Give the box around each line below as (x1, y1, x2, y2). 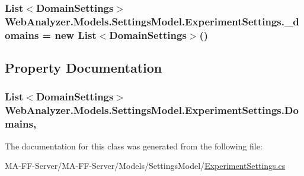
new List (55, 27, 97, 42)
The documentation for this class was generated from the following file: (5, 139, 263, 152)
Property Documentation (5, 58, 162, 77)
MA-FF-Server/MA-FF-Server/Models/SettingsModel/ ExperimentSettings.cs (5, 159, 286, 172)
